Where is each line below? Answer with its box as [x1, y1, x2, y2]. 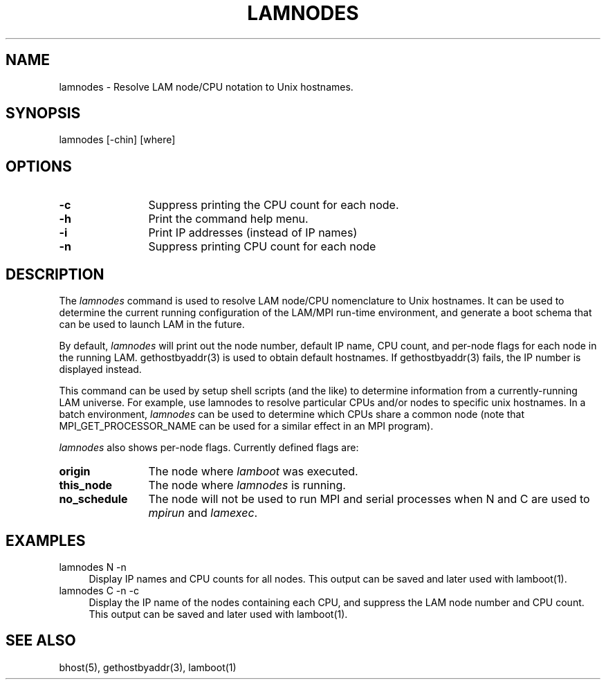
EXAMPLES [6, 531, 86, 549]
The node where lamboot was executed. [148, 464, 358, 479]
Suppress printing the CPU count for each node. [148, 198, 399, 212]
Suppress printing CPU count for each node [148, 239, 376, 254]
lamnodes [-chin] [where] [59, 134, 176, 146]
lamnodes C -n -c [59, 584, 139, 596]
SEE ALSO [6, 632, 76, 650]
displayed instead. [59, 363, 142, 376]
